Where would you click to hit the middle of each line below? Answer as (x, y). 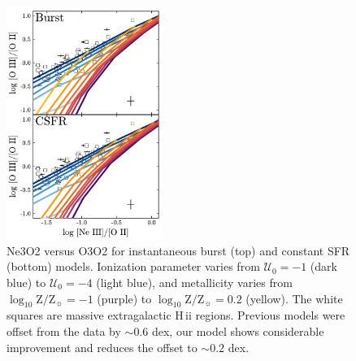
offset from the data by (64, 331)
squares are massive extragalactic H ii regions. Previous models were (176, 315)
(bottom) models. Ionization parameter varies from (133, 266)
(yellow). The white (294, 298)
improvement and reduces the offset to (102, 347)
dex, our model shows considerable (238, 331)
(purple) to (124, 298)
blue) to (26, 282)
